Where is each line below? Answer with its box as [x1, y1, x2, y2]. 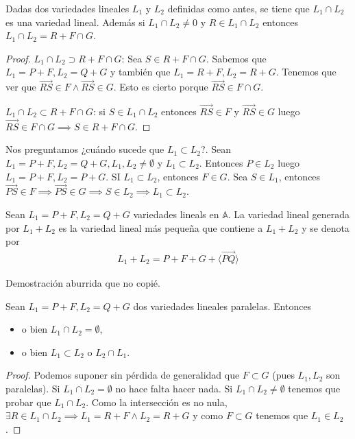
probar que [5, 394, 51, 409]
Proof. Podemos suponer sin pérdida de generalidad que [5, 368, 240, 382]
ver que [5, 80, 36, 94]
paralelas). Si [5, 381, 60, 395]
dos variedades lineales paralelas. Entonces [133, 298, 312, 313]
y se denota [302, 220, 350, 235]
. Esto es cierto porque [113, 80, 208, 94]
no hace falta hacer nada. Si [115, 381, 233, 395]
